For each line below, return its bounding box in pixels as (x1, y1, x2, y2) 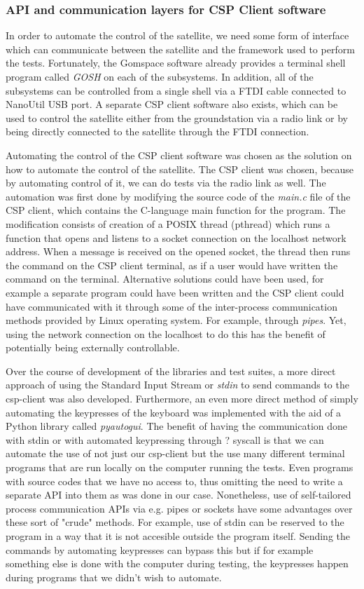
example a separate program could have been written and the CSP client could (6, 285, 344, 299)
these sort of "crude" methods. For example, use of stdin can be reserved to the (6, 515, 344, 529)
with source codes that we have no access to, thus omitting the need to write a (6, 473, 343, 488)
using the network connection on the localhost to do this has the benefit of (6, 326, 325, 341)
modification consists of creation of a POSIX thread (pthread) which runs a (6, 216, 330, 231)
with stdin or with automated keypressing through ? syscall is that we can (6, 432, 324, 447)
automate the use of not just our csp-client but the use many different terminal (6, 446, 345, 461)
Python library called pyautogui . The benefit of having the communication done (6, 419, 348, 433)
